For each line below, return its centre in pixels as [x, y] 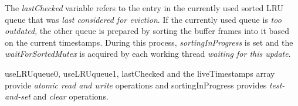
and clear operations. [71, 96]
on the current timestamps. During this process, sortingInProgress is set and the [149, 42]
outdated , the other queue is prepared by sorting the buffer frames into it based [147, 31]
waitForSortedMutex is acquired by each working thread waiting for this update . [148, 54]
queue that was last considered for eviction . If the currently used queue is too [143, 19]
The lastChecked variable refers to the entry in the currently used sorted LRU [144, 8]
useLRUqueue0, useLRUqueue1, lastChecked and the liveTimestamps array [140, 73]
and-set [18, 96]
